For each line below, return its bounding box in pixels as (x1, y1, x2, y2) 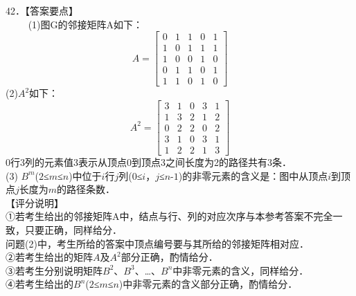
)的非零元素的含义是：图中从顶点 (178, 168, 328, 183)
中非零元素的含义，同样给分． (172, 263, 309, 277)
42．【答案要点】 (6, 3, 78, 17)
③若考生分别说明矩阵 (6, 263, 103, 277)
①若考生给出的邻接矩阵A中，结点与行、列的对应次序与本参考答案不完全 (6, 209, 333, 223)
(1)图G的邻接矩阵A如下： (28, 17, 143, 31)
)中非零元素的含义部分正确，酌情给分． (118, 277, 298, 291)
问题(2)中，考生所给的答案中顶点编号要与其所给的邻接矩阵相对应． (6, 236, 309, 250)
